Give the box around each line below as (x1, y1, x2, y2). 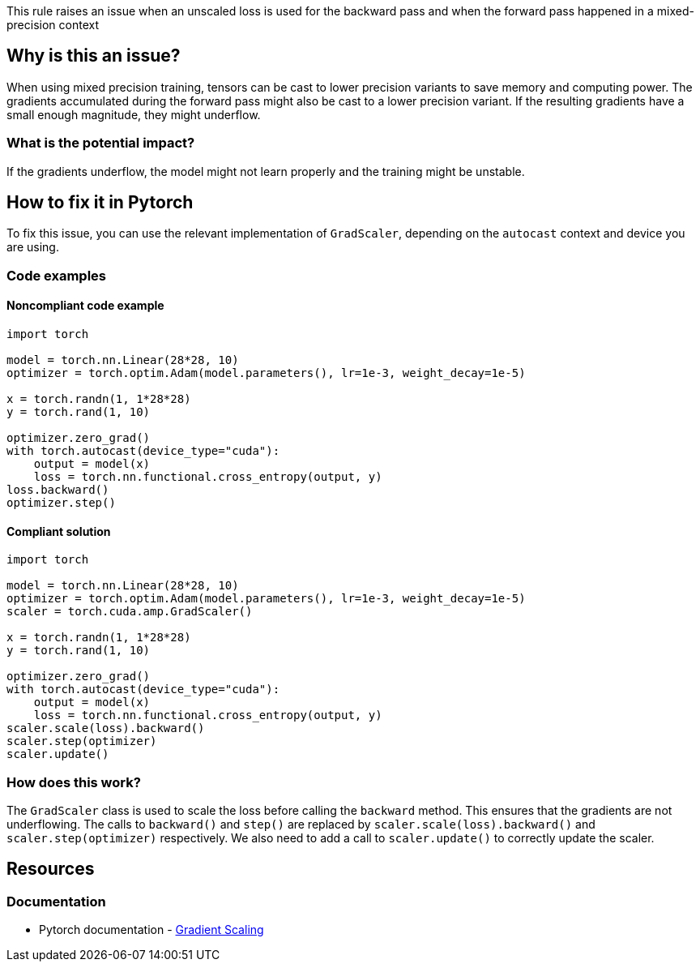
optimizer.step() (6, 496, 116, 510)
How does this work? (6, 773, 141, 790)
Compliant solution (6, 524, 111, 538)
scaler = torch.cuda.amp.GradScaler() (6, 605, 253, 619)
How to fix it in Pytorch (6, 192, 194, 213)
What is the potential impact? (6, 135, 195, 152)
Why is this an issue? (6, 45, 181, 66)
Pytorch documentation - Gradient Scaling (39, 923, 264, 937)
